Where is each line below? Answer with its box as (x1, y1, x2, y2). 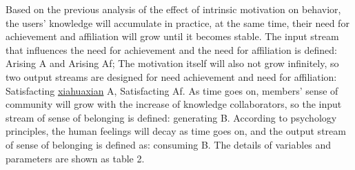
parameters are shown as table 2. (6, 151, 145, 165)
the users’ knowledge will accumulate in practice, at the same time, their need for (6, 15, 349, 30)
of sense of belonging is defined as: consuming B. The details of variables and (6, 137, 332, 151)
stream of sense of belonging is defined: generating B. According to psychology (6, 110, 337, 124)
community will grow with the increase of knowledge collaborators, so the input (6, 97, 342, 111)
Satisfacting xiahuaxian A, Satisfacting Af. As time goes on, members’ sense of (6, 83, 338, 97)
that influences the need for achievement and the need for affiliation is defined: (6, 42, 337, 57)
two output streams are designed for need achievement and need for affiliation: (6, 69, 337, 84)
